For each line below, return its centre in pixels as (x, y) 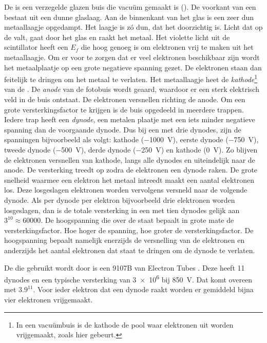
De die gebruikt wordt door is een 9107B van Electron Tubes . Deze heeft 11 (125, 267)
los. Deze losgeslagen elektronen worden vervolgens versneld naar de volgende (126, 190)
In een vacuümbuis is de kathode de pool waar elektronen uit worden (125, 324)
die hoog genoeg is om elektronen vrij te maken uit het (167, 47)
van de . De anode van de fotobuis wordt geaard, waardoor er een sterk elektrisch (132, 89)
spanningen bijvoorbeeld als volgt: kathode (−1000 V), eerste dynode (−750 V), (131, 139)
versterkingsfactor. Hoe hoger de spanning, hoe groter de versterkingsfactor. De (129, 230)
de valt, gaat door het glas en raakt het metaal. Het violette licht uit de (117, 37)
